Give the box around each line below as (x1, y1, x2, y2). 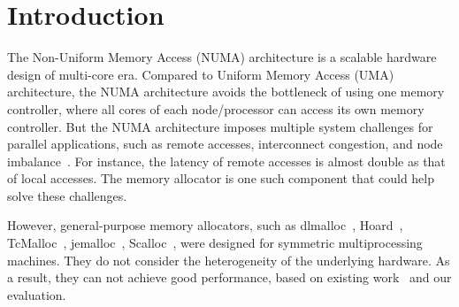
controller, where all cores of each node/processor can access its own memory (7, 99, 425, 118)
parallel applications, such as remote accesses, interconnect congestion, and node (7, 134, 443, 153)
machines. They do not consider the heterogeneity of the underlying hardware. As (7, 250, 450, 269)
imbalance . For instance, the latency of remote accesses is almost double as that (7, 151, 446, 170)
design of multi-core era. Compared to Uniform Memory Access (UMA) (7, 65, 394, 83)
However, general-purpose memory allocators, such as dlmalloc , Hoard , (7, 216, 403, 234)
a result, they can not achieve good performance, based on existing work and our (7, 268, 452, 287)
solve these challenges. (7, 186, 127, 204)
